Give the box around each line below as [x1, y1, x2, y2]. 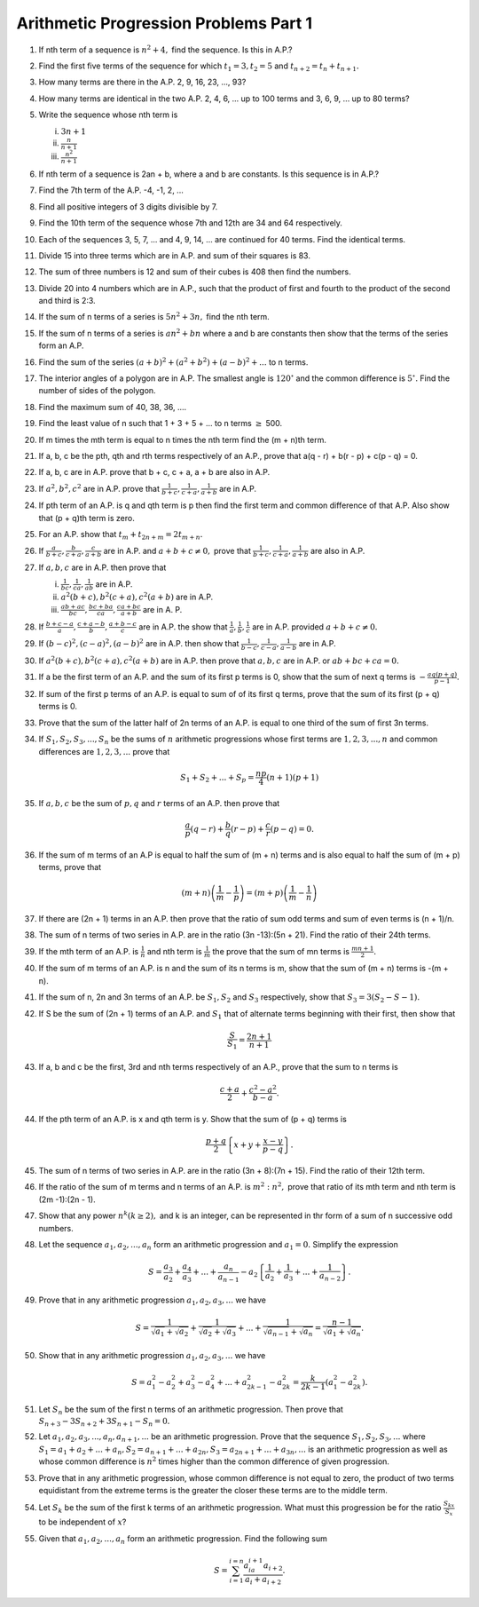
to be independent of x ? [38, 1516, 127, 1527]
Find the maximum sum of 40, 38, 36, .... [38, 401, 187, 412]
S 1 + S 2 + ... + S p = [180, 772, 255, 785]
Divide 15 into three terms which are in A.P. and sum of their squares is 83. [38, 249, 310, 261]
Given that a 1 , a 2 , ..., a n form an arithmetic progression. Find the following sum [38, 1532, 328, 1546]
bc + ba [89, 603, 114, 612]
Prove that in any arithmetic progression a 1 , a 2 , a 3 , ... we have [38, 1294, 266, 1308]
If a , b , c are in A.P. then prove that [38, 562, 167, 573]
